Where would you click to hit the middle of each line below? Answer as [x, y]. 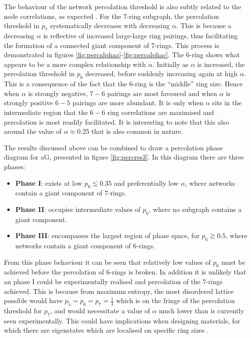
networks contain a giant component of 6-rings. [85, 246]
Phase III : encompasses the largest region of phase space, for [107, 235]
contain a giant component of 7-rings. [71, 193]
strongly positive [29, 103]
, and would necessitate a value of [100, 311]
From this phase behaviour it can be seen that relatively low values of [107, 262]
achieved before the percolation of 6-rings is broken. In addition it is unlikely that [125, 272]
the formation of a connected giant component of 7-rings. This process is [112, 45]
